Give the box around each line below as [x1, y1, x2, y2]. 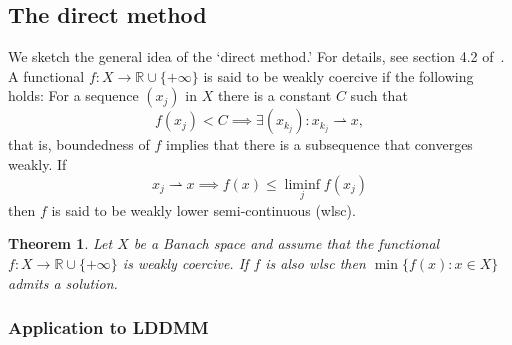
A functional [8, 65, 85, 86]
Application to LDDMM [8, 315, 209, 340]
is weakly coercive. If [122, 252, 249, 273]
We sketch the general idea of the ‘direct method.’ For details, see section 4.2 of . [8, 46, 505, 67]
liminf [284, 177, 320, 192]
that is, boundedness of [8, 134, 150, 155]
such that [350, 85, 408, 106]
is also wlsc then [265, 252, 366, 273]
